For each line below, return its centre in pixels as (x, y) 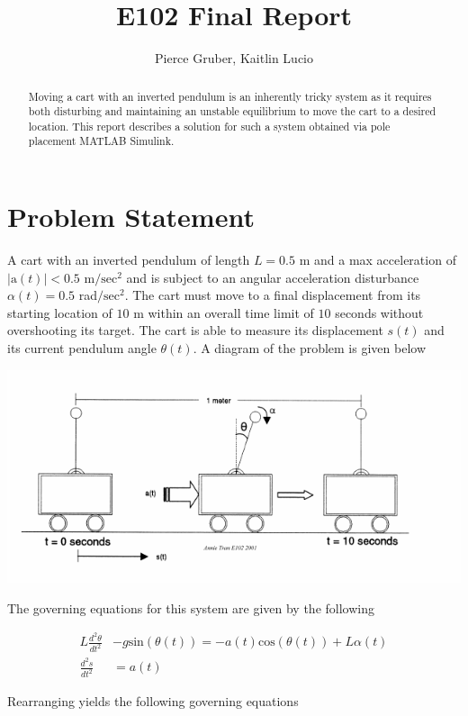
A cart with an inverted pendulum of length (129, 260)
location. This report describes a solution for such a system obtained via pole (209, 126)
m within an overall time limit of (224, 312)
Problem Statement (131, 217)
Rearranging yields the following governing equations (153, 701)
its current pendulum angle (82, 348)
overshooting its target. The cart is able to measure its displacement (195, 330)
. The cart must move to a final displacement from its (273, 295)
